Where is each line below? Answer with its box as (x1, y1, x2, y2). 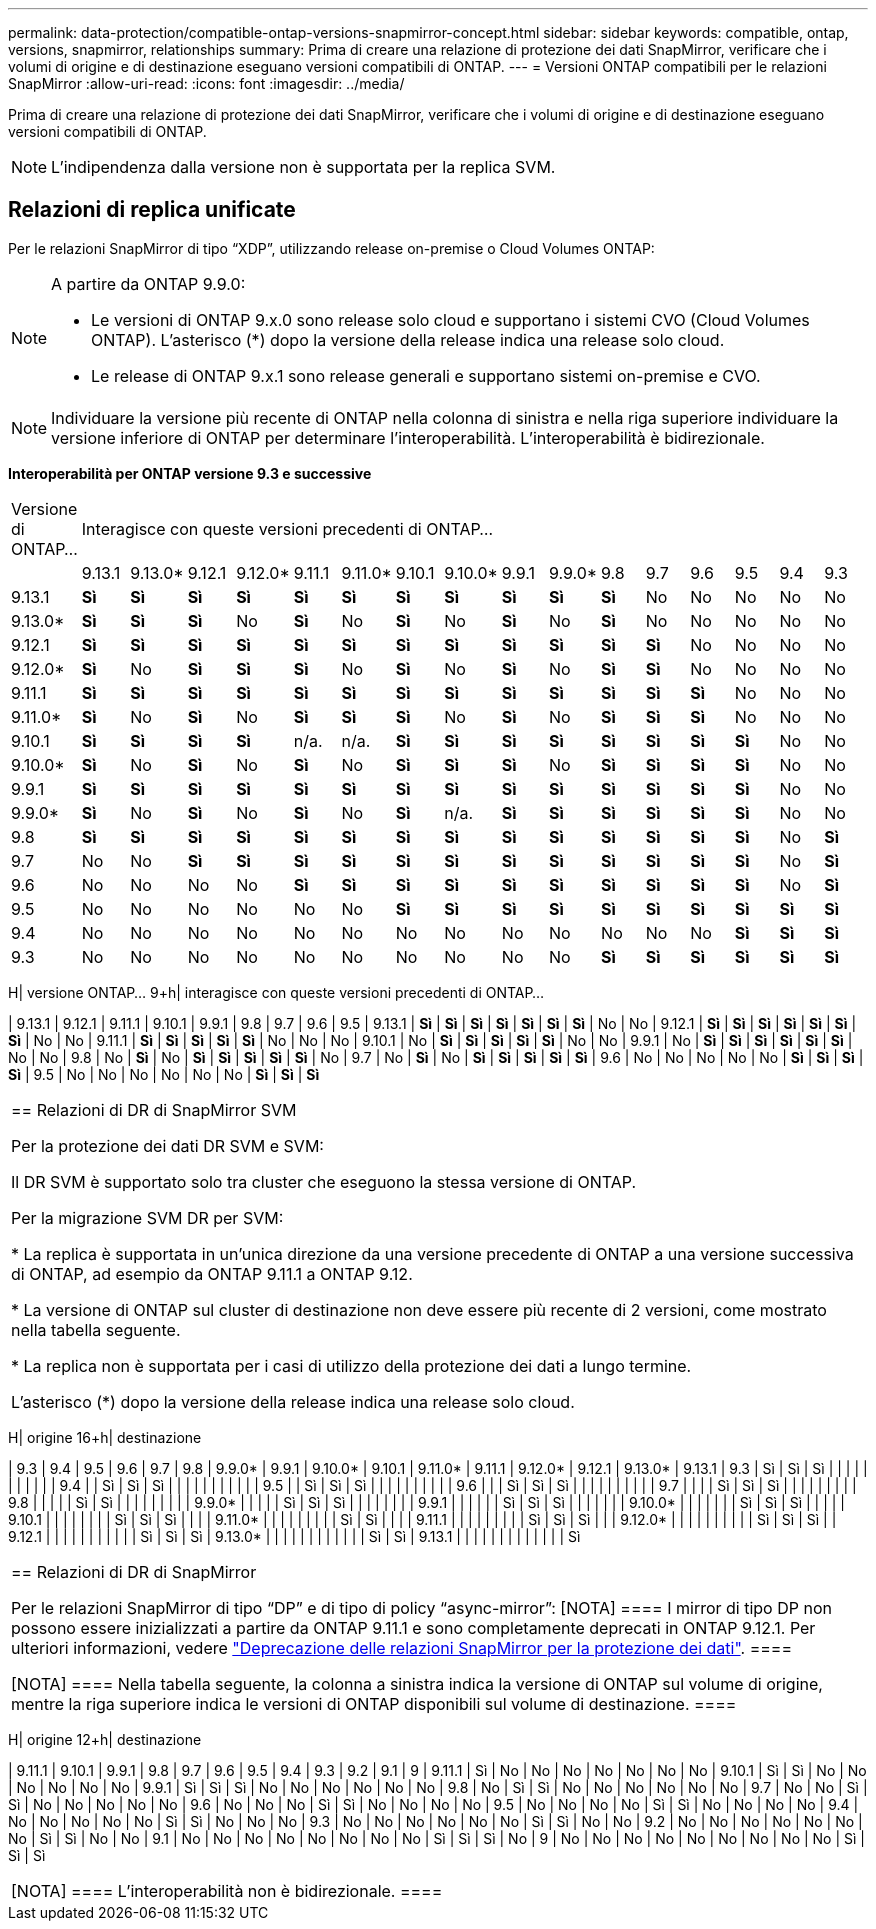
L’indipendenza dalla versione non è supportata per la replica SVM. (51, 157, 556, 177)
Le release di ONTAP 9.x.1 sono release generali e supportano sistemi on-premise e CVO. (91, 365, 761, 386)
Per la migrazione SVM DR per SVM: (11, 1207, 284, 1228)
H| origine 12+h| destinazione (8, 1730, 202, 1748)
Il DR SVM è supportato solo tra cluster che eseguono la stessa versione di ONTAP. (11, 1171, 637, 1192)
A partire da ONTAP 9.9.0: (51, 273, 246, 294)
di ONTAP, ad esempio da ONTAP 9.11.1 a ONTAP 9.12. (11, 1263, 413, 1284)
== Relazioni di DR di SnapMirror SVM (11, 1099, 297, 1120)
